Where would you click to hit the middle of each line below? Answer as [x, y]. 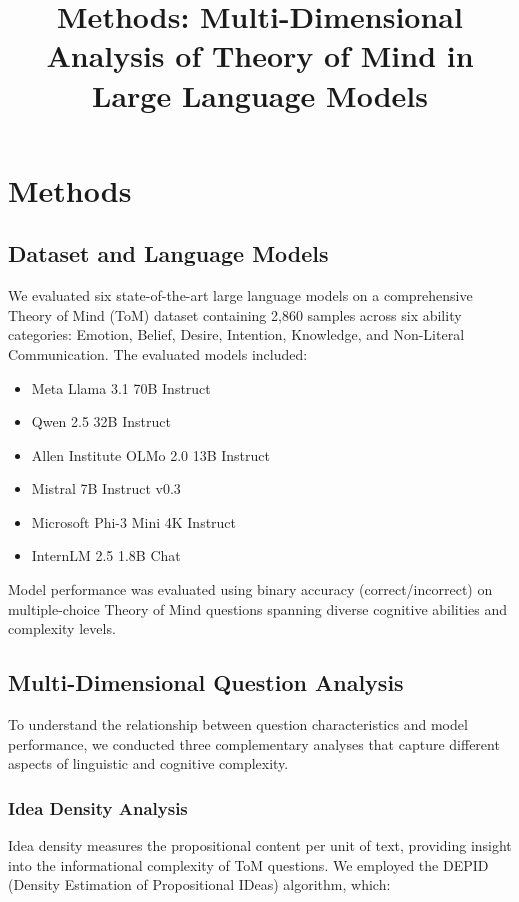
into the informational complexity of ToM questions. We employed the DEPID [248, 864]
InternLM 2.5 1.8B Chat [106, 555]
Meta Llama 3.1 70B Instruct [121, 387]
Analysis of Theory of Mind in [260, 55]
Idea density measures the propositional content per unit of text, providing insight [260, 845]
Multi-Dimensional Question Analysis [206, 682]
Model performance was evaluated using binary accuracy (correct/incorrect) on [250, 589]
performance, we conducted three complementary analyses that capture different [254, 743]
